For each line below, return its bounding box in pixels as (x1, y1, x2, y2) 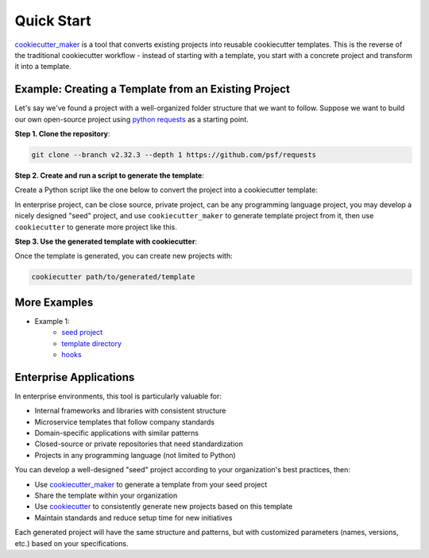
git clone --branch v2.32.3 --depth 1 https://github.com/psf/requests (31, 151, 317, 159)
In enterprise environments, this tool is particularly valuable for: (14, 391, 222, 401)
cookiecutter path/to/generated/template (31, 272, 195, 282)
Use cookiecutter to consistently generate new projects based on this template (34, 502, 293, 511)
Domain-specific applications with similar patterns (34, 429, 199, 438)
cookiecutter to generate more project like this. (14, 222, 178, 232)
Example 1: (34, 316, 70, 325)
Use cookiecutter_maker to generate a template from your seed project (34, 479, 268, 489)
